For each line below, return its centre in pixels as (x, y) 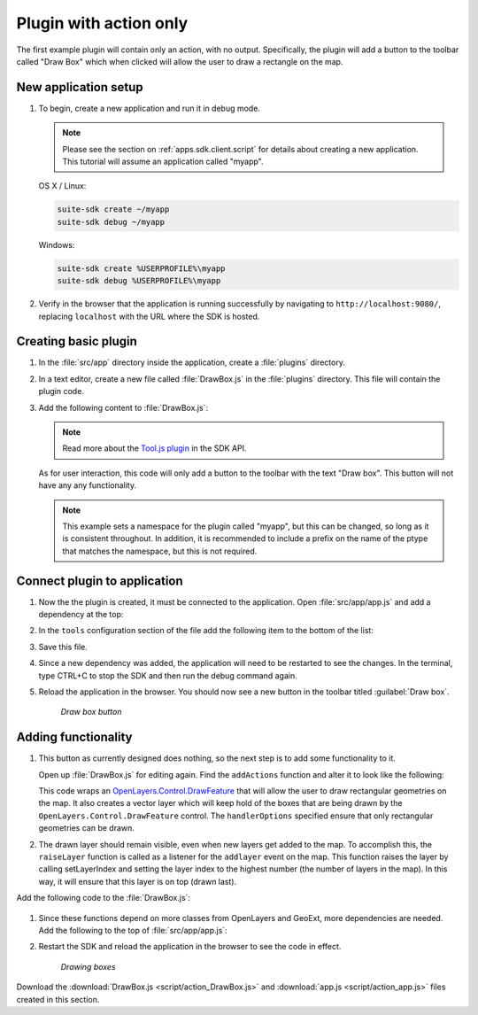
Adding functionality (74, 737)
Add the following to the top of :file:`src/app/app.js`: (133, 930)
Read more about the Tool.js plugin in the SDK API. (154, 448)
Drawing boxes (88, 966)
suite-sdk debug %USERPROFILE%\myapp (139, 281)
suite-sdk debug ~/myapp (111, 222)
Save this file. (63, 647)
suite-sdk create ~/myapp (113, 209)
